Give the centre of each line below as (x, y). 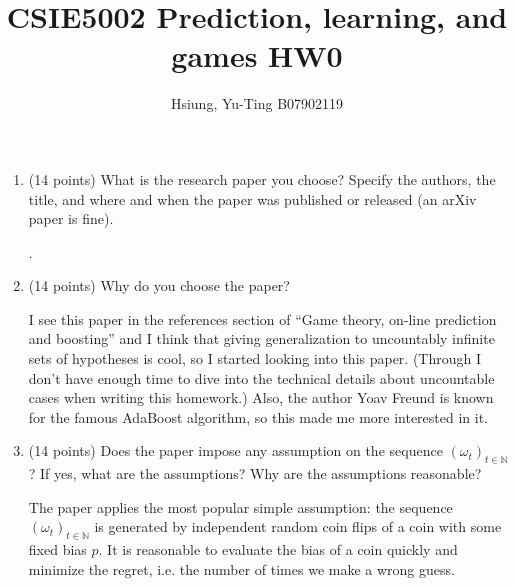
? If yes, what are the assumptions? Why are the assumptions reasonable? (255, 473)
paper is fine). (71, 218)
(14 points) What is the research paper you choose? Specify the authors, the (262, 178)
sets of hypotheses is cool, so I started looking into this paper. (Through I (255, 358)
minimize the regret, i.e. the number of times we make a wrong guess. (241, 568)
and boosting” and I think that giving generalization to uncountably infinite (261, 338)
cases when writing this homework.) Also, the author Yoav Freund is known (261, 397)
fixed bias (57, 549)
